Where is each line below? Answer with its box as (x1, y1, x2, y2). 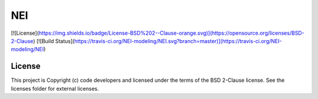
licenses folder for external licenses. (11, 85, 100, 92)
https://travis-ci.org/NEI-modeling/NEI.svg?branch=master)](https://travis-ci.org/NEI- (74, 37, 282, 44)
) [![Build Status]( (33, 37, 75, 44)
